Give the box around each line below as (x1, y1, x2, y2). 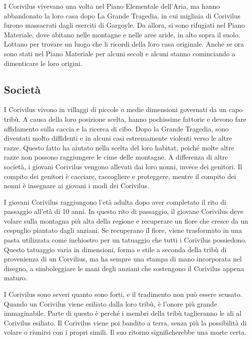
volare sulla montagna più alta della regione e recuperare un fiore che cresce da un (4, 215, 249, 226)
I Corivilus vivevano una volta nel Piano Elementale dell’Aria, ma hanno (4, 1, 220, 11)
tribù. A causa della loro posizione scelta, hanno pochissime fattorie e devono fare (4, 113, 247, 124)
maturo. (4, 273, 28, 283)
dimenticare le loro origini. (4, 58, 82, 68)
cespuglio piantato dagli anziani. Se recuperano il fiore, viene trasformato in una (4, 225, 242, 235)
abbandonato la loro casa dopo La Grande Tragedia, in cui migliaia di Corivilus (4, 10, 240, 20)
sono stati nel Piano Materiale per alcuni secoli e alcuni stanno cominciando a (4, 48, 236, 58)
